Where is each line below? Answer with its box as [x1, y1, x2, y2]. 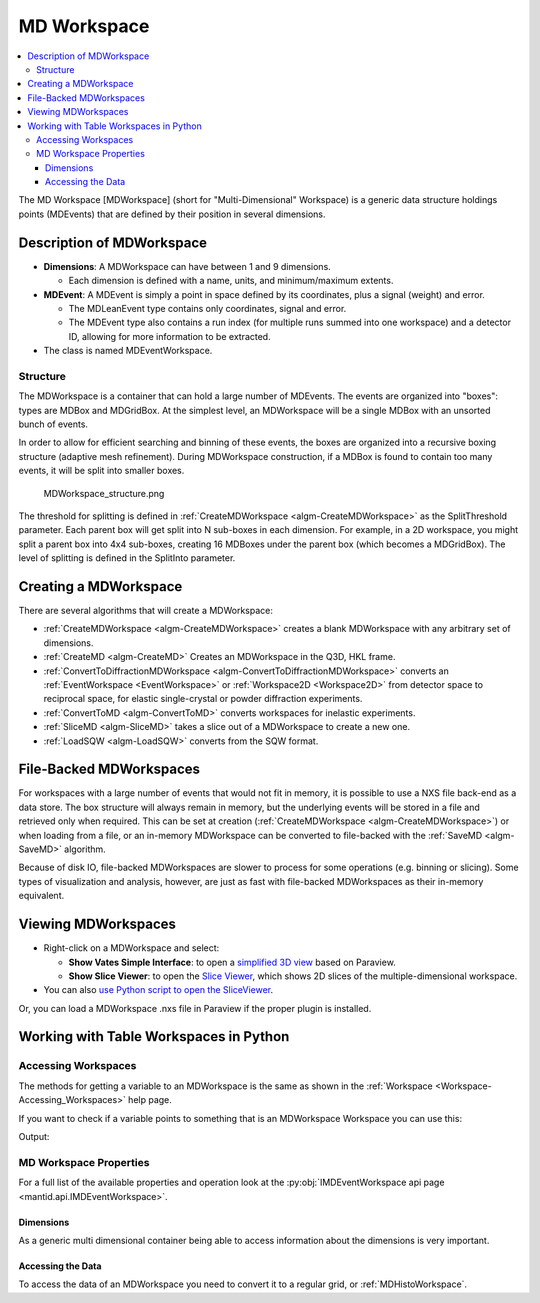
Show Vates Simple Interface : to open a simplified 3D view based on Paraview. [68, 956, 397, 968]
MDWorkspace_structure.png [43, 487, 165, 499]
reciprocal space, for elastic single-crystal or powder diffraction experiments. [43, 693, 363, 705]
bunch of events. [18, 418, 89, 430]
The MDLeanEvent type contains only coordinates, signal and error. [68, 302, 347, 314]
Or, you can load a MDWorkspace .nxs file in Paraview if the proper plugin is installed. [18, 1002, 372, 1014]
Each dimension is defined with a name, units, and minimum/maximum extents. [68, 275, 394, 287]
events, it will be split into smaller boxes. [18, 465, 185, 477]
